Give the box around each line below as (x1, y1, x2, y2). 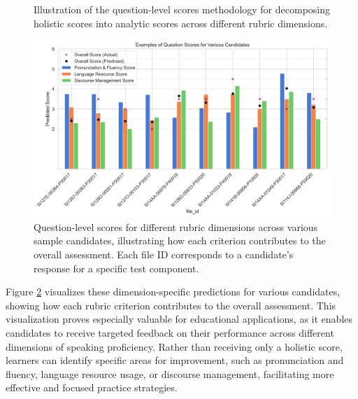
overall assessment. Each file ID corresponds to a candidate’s (34, 246, 294, 261)
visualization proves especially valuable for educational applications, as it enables (6, 311, 353, 326)
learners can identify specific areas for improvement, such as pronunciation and (6, 353, 344, 367)
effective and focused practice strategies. (6, 380, 178, 395)
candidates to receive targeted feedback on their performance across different (6, 325, 334, 339)
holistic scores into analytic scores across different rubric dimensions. (34, 15, 328, 30)
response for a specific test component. (34, 260, 199, 275)
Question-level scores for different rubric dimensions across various (34, 219, 318, 234)
